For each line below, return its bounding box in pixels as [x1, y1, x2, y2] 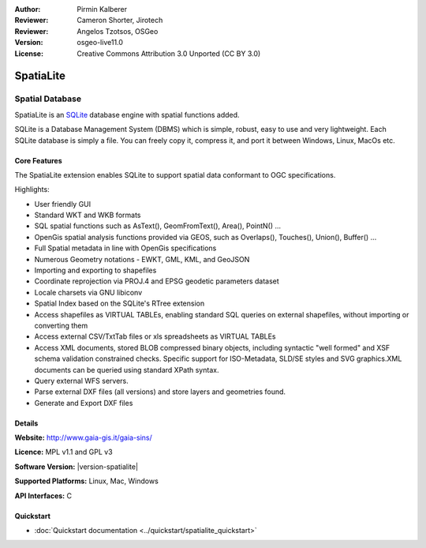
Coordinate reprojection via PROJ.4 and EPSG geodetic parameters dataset [34, 276, 279, 286]
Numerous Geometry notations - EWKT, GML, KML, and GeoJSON [34, 254, 250, 264]
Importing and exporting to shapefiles [34, 265, 157, 276]
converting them [34, 321, 88, 330]
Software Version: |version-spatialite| [14, 462, 138, 471]
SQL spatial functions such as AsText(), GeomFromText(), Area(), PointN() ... [34, 221, 282, 231]
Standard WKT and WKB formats [34, 210, 141, 220]
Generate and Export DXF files [34, 398, 133, 407]
